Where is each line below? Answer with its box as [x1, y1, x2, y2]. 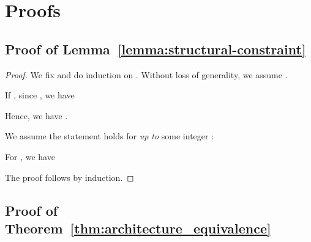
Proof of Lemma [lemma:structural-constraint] [5, 39, 306, 58]
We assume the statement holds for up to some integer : [5, 130, 214, 142]
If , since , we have [5, 89, 75, 101]
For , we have [5, 150, 55, 163]
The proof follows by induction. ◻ [5, 170, 134, 183]
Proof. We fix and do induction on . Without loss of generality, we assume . [5, 68, 288, 81]
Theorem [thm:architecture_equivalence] [5, 218, 271, 237]
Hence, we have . [5, 109, 68, 122]
